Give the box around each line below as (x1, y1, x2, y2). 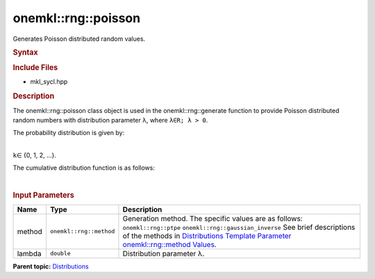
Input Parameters (12, 190, 74, 200)
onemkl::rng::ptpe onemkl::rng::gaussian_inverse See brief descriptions (122, 222, 356, 232)
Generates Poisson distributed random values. (12, 35, 146, 43)
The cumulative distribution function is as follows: (12, 163, 156, 172)
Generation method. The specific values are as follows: (122, 213, 303, 223)
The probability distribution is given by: (12, 129, 125, 137)
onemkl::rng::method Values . (122, 240, 217, 249)
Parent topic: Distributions (12, 262, 90, 270)
